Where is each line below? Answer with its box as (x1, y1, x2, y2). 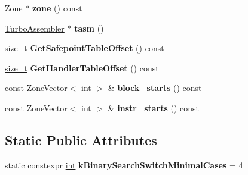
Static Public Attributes (5, 130, 157, 149)
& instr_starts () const (108, 101, 200, 114)
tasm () (74, 21, 104, 34)
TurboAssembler (5, 21, 65, 34)
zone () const (32, 2, 82, 14)
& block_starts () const (108, 82, 202, 94)
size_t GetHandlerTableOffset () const (5, 61, 159, 74)
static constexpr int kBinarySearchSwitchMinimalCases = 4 (5, 158, 243, 171)
